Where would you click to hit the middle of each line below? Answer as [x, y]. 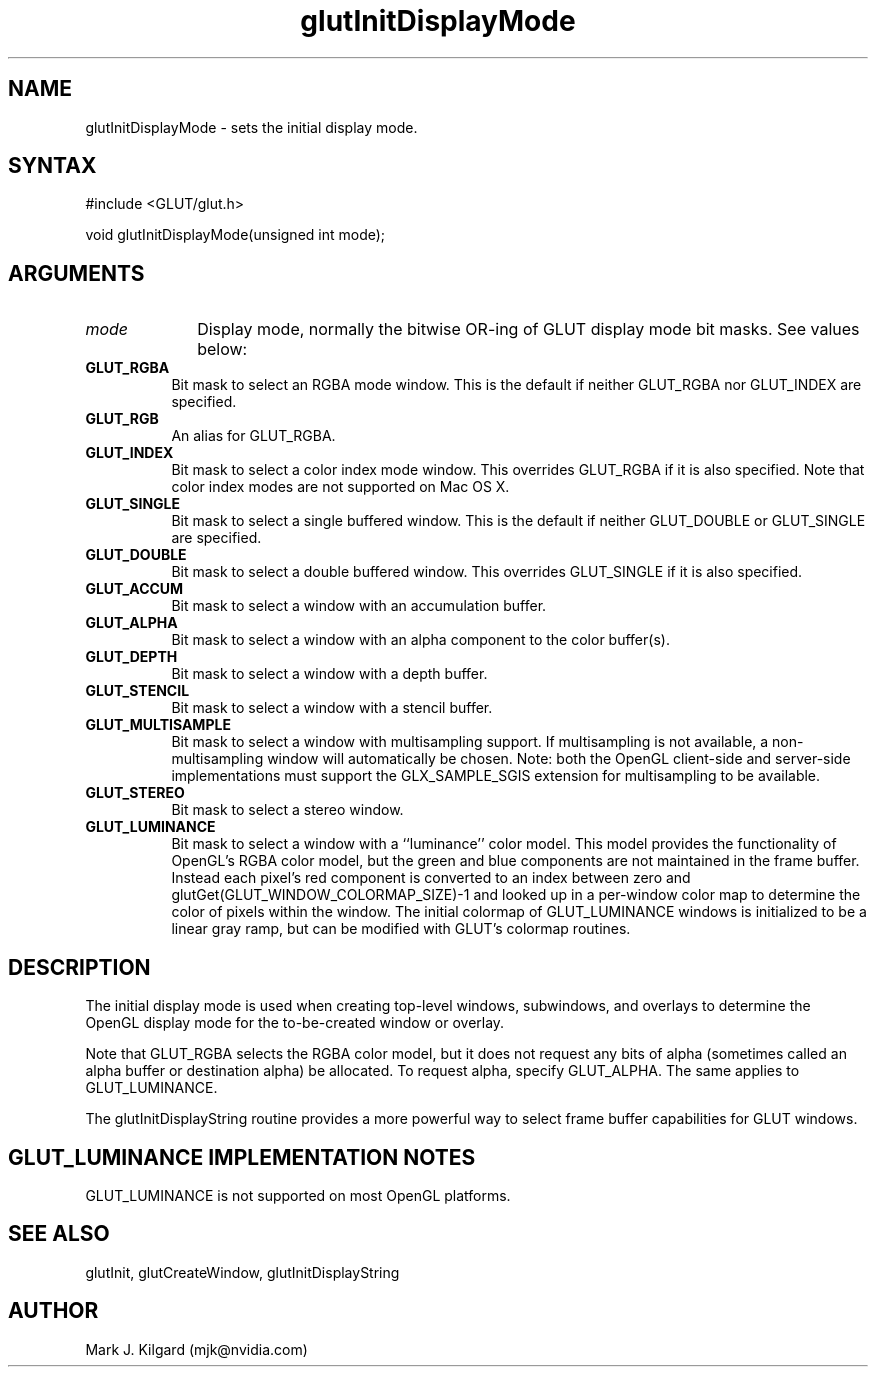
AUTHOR [53, 1311]
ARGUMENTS [76, 273]
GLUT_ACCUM [134, 589]
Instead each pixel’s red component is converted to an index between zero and [431, 878]
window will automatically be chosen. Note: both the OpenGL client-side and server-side [559, 759]
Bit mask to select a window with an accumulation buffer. [359, 606]
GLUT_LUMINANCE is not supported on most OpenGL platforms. [298, 1195]
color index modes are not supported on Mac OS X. [340, 487]
